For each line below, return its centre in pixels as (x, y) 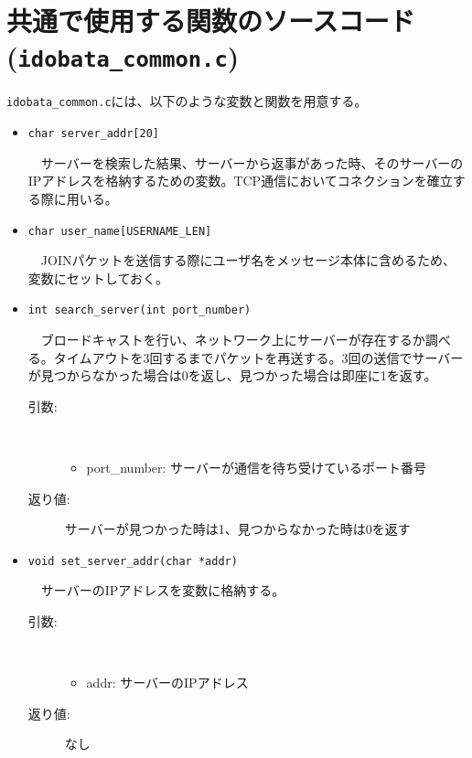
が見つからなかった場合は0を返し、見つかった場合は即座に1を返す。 (232, 375)
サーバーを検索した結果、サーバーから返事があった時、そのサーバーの (252, 162)
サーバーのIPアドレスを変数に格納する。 (163, 590)
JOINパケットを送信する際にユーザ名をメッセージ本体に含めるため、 (248, 260)
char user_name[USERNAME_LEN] (120, 231)
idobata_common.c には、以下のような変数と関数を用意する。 (187, 101)
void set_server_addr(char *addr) (133, 561)
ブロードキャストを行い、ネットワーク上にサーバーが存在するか (233, 340)
